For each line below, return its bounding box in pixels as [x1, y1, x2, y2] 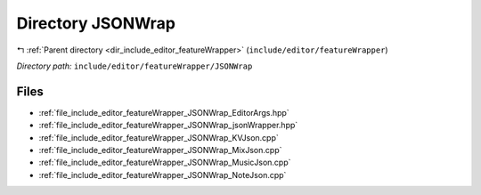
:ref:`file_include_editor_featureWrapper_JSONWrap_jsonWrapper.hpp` [38, 120, 298, 131]
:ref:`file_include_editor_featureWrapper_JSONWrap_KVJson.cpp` [38, 132, 280, 142]
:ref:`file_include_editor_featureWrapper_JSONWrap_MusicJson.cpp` [38, 157, 291, 168]
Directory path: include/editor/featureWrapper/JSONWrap [16, 61, 253, 71]
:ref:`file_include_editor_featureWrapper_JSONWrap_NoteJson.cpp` [38, 169, 287, 180]
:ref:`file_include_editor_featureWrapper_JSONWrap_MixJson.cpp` [38, 145, 282, 156]
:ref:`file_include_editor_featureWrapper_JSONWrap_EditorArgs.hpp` [38, 107, 289, 118]
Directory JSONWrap [16, 13, 175, 33]
